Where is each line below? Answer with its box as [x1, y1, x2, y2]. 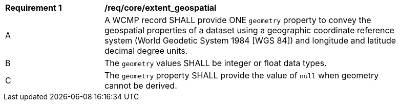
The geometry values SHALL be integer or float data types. [104, 58, 327, 68]
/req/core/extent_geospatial [104, 3, 217, 13]
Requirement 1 [5, 3, 62, 13]
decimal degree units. [104, 46, 188, 56]
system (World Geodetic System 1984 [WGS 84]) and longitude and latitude [104, 35, 396, 46]
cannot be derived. [104, 80, 177, 91]
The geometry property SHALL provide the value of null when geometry [104, 70, 379, 80]
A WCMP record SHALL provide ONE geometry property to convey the [104, 15, 371, 25]
